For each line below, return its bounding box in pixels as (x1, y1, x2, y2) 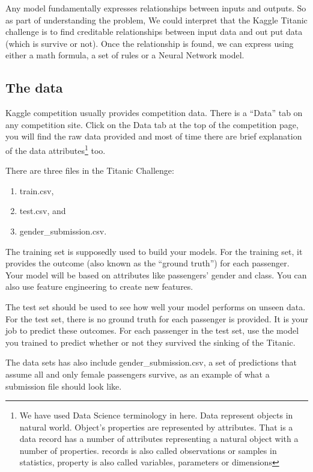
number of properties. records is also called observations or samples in (19, 444, 277, 456)
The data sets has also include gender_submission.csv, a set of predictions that (5, 356, 297, 369)
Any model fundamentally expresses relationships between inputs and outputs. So (5, 2, 306, 14)
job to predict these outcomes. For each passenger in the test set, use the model (5, 324, 299, 337)
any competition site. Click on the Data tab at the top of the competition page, (5, 118, 299, 130)
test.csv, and (19, 204, 66, 217)
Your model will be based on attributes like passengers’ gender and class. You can (5, 268, 307, 281)
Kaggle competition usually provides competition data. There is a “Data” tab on (5, 106, 303, 119)
